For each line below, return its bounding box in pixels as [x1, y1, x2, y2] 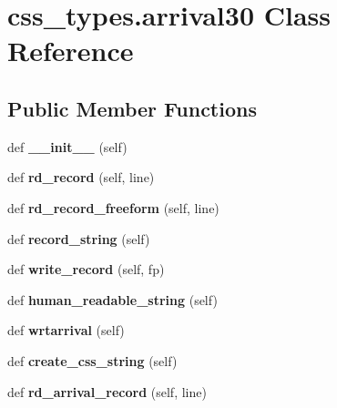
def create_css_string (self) [7, 351, 178, 370]
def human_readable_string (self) [7, 290, 218, 309]
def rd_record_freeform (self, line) [7, 198, 220, 217]
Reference [7, 32, 134, 69]
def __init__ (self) [7, 137, 128, 156]
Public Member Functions [7, 94, 257, 122]
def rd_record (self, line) [7, 168, 155, 187]
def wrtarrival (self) [7, 321, 125, 340]
